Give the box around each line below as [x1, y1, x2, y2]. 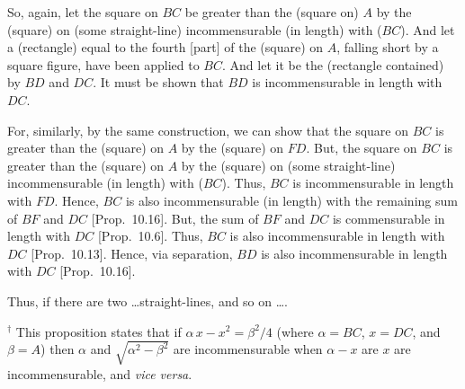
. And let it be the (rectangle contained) [222, 55, 444, 74]
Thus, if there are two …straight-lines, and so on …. [7, 291, 289, 310]
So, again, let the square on [7, 3, 158, 21]
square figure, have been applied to [7, 55, 200, 74]
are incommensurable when [173, 340, 323, 358]
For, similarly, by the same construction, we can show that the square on [7, 120, 408, 139]
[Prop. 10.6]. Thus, [97, 226, 203, 245]
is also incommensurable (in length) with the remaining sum [125, 190, 458, 209]
